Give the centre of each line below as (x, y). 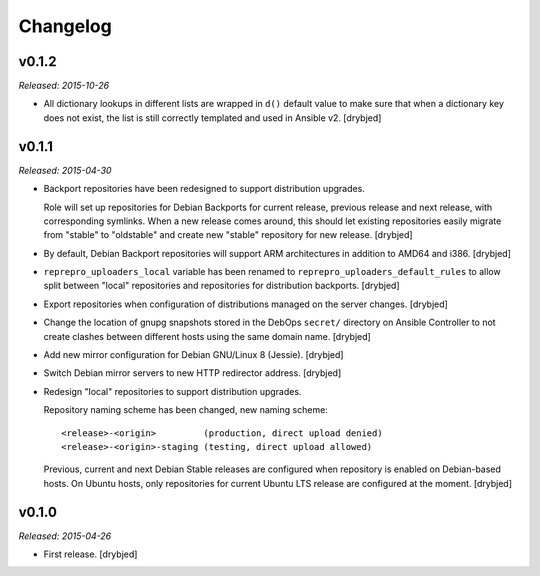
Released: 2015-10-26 (64, 86)
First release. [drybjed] (90, 554)
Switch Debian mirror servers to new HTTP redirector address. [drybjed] (192, 373)
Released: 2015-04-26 (65, 536)
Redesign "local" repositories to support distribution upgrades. (172, 391)
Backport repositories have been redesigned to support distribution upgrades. (204, 189)
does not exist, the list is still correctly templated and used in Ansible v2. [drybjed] (212, 117)
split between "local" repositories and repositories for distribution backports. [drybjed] (221, 286)
